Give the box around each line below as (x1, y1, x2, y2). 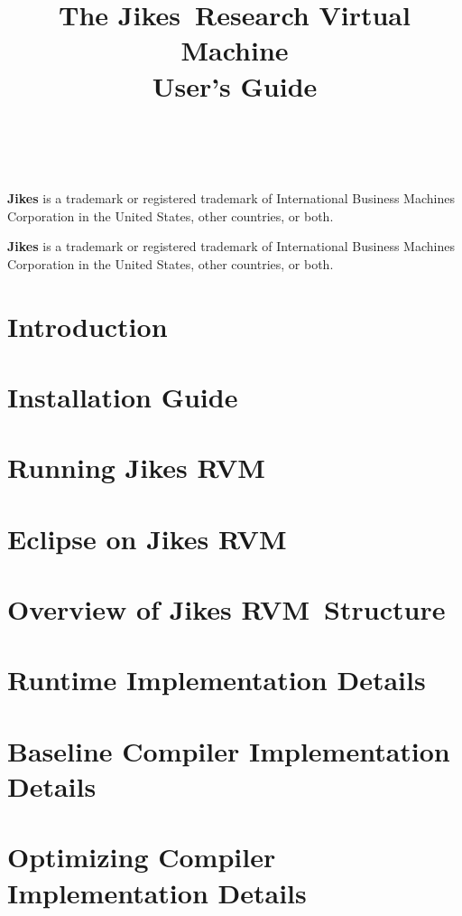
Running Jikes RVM (7, 449, 265, 486)
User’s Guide (152, 67, 318, 104)
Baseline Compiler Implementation (7, 732, 450, 769)
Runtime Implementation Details (7, 661, 426, 698)
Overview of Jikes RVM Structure (7, 591, 446, 627)
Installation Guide (7, 378, 238, 415)
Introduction (7, 307, 168, 344)
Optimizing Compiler (7, 838, 276, 875)
